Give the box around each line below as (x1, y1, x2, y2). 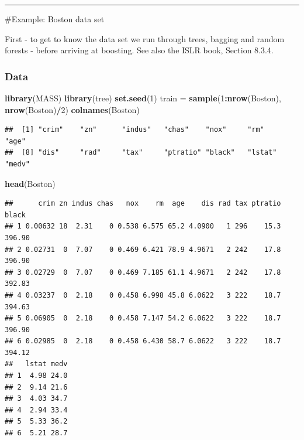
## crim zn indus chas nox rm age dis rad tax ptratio (5, 199, 281, 208)
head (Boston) (5, 177, 56, 189)
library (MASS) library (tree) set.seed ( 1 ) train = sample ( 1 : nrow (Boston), (5, 92, 281, 104)
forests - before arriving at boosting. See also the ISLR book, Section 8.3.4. (5, 44, 274, 56)
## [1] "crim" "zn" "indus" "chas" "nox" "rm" (5, 125, 264, 134)
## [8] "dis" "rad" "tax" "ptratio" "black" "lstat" (5, 148, 277, 157)
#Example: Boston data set (5, 13, 105, 25)
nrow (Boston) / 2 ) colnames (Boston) (5, 103, 140, 115)
